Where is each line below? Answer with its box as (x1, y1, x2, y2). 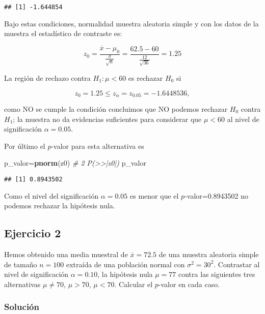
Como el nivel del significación (4, 190, 99, 201)
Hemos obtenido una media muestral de (4, 249, 128, 260)
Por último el (4, 140, 45, 151)
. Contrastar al (214, 259, 260, 269)
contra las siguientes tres (178, 269, 255, 279)
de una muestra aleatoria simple (158, 249, 259, 260)
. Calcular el (114, 278, 153, 289)
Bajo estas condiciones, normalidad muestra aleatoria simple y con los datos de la (4, 18, 259, 28)
